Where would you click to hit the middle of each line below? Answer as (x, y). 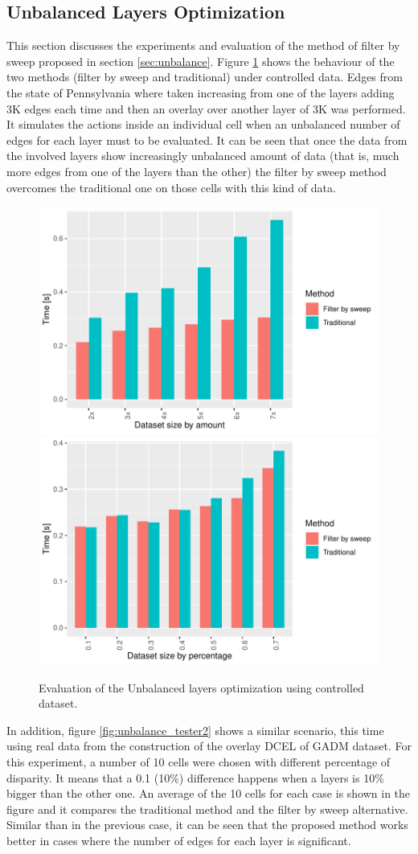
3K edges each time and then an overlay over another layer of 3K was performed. (206, 108)
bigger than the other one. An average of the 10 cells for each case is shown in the (209, 793)
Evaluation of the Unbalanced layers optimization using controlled (201, 687)
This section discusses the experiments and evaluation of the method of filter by (203, 45)
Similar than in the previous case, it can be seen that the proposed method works (207, 825)
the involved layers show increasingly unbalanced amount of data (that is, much (203, 156)
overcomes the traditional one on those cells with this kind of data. (171, 187)
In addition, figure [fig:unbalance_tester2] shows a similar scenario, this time (195, 730)
